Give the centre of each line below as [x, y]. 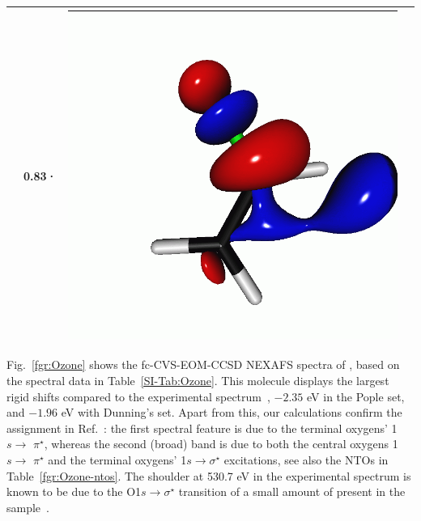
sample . [28, 507]
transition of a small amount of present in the [292, 491]
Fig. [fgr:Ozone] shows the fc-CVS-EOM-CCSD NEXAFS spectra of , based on [203, 364]
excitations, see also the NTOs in [306, 460]
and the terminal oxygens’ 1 [117, 460]
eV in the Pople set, [356, 396]
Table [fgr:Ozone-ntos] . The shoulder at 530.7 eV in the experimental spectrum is [209, 475]
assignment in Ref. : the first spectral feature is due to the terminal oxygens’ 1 [202, 428]
